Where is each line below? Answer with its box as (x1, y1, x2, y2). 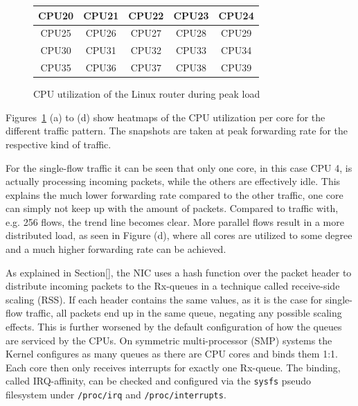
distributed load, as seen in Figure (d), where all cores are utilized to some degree (6, 228, 352, 242)
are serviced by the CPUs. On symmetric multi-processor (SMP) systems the (6, 333, 332, 347)
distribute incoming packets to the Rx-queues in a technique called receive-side (6, 279, 340, 293)
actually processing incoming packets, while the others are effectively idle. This (6, 174, 341, 188)
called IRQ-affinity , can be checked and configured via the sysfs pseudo (6, 373, 311, 388)
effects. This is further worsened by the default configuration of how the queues (6, 319, 342, 334)
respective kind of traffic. (6, 136, 111, 151)
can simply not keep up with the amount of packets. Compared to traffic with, (6, 201, 339, 215)
